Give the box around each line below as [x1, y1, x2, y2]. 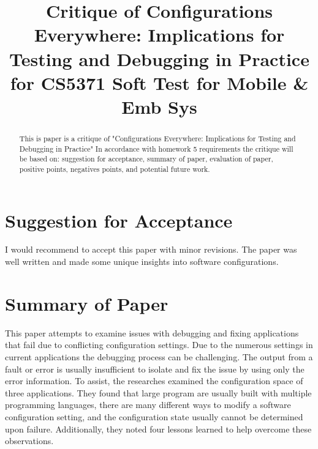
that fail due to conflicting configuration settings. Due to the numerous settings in [5, 338, 313, 351]
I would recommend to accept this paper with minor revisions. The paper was [5, 243, 297, 256]
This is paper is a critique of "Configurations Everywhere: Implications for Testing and [19, 133, 296, 143]
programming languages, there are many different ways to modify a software [5, 398, 291, 411]
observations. [5, 434, 54, 447]
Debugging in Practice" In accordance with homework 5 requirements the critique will [19, 143, 293, 154]
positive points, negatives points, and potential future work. [19, 163, 210, 174]
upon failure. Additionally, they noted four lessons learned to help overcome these [5, 422, 312, 435]
